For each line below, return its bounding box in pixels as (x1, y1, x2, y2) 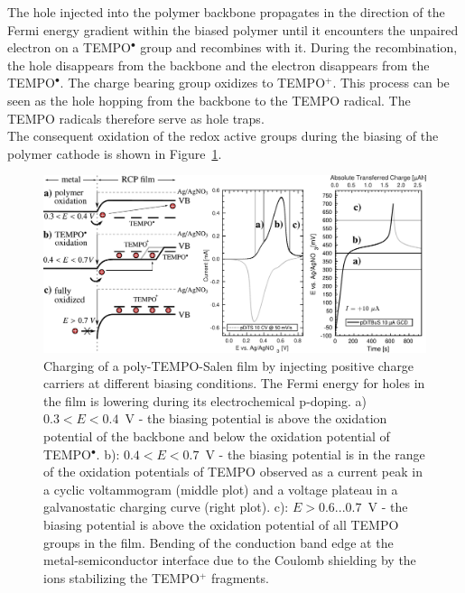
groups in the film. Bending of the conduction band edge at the (43, 533, 394, 551)
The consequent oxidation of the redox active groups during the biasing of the (7, 126, 439, 145)
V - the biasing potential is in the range (205, 444, 425, 463)
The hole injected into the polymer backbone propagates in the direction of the (7, 3, 445, 21)
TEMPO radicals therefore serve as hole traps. (7, 108, 265, 127)
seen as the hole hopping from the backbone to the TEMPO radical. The (7, 90, 411, 109)
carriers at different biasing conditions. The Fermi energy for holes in (43, 374, 425, 393)
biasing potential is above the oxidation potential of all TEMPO (43, 514, 399, 533)
